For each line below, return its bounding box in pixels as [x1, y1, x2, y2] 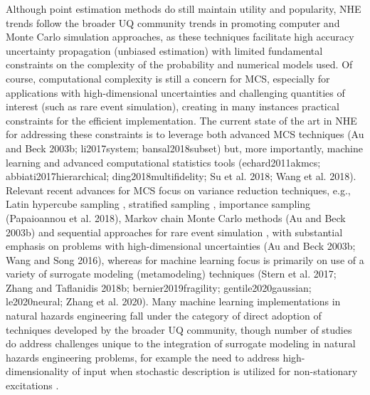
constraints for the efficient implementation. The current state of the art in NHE [6, 112, 357, 127]
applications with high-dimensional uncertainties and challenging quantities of [6, 85, 345, 100]
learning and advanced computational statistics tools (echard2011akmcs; [6, 154, 321, 169]
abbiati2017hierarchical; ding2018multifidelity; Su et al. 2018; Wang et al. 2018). [6, 169, 356, 184]
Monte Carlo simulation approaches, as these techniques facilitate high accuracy [6, 29, 354, 44]
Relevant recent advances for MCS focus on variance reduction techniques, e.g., [6, 182, 351, 197]
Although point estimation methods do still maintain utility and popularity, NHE [6, 1, 361, 16]
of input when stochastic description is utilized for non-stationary [72, 364, 358, 379]
